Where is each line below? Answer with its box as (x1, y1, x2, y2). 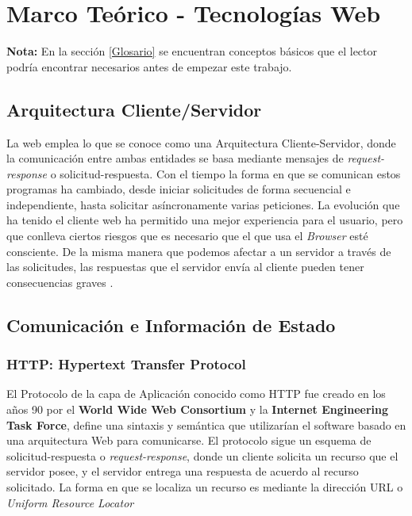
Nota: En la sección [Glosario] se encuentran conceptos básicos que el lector (6, 43, 378, 59)
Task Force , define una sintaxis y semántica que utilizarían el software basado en (6, 416, 406, 433)
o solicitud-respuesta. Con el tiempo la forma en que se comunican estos (50, 165, 401, 182)
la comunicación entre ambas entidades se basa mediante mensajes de (6, 150, 344, 166)
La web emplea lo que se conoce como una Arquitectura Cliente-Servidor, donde (6, 134, 396, 151)
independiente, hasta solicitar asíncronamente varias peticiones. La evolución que (6, 196, 400, 212)
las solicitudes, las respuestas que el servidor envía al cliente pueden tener (6, 258, 364, 275)
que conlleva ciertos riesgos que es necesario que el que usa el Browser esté (6, 227, 368, 244)
